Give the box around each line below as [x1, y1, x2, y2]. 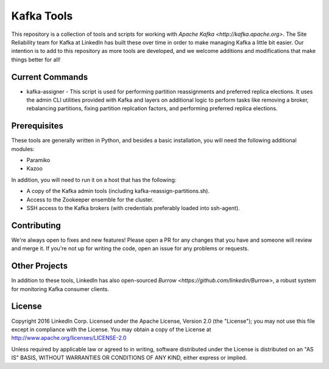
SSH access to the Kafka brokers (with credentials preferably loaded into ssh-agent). [26, 205, 240, 212]
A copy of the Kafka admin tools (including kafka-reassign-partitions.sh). [26, 188, 210, 195]
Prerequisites [11, 121, 63, 131]
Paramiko [26, 156, 51, 164]
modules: [11, 145, 35, 152]
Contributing [11, 220, 61, 231]
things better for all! [11, 55, 61, 63]
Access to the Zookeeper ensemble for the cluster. [26, 195, 154, 203]
